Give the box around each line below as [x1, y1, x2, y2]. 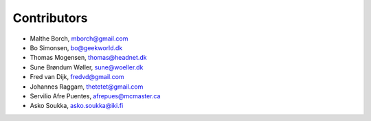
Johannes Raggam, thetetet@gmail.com [30, 82, 144, 91]
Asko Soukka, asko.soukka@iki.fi [30, 102, 124, 110]
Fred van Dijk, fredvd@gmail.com [30, 73, 124, 81]
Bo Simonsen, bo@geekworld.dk [30, 43, 123, 52]
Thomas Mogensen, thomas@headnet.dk [30, 54, 147, 62]
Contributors [12, 10, 89, 25]
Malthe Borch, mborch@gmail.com [30, 34, 128, 43]
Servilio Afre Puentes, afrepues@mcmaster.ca [30, 91, 161, 100]
